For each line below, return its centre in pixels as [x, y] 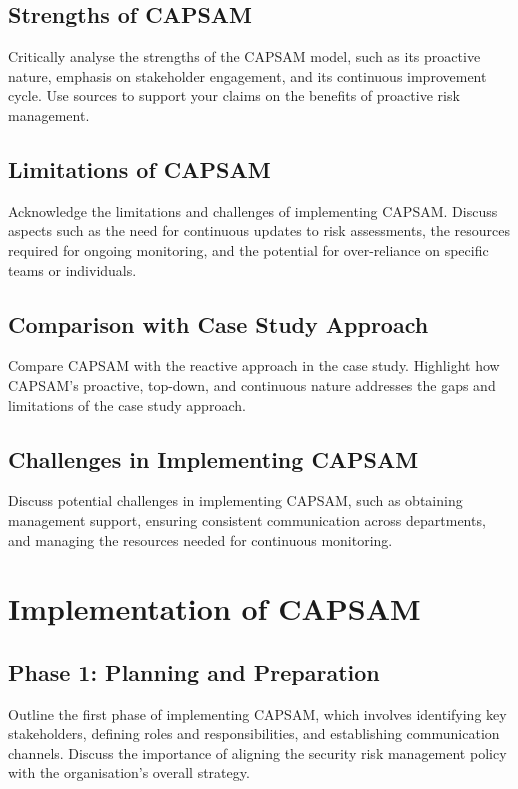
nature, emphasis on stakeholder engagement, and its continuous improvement [247, 75]
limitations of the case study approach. [127, 404]
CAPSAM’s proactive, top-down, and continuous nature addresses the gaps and [252, 384]
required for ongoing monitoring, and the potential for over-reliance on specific [248, 249]
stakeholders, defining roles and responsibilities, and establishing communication [254, 733]
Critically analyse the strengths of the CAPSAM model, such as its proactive [244, 56]
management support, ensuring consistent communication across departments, [247, 519]
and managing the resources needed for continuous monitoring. [200, 539]
